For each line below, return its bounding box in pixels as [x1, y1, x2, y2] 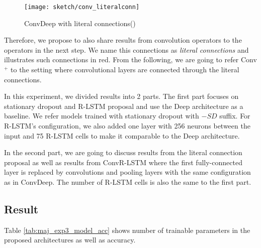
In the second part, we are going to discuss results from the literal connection [4, 147, 242, 158]
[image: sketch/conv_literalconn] [24, 4, 140, 11]
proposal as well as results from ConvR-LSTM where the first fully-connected [4, 157, 242, 167]
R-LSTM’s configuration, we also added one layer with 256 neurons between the [4, 120, 250, 131]
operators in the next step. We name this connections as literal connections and [4, 44, 249, 55]
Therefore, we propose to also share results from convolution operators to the [4, 35, 242, 45]
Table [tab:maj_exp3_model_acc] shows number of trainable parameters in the [4, 224, 250, 235]
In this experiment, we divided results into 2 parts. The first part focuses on [4, 91, 239, 101]
